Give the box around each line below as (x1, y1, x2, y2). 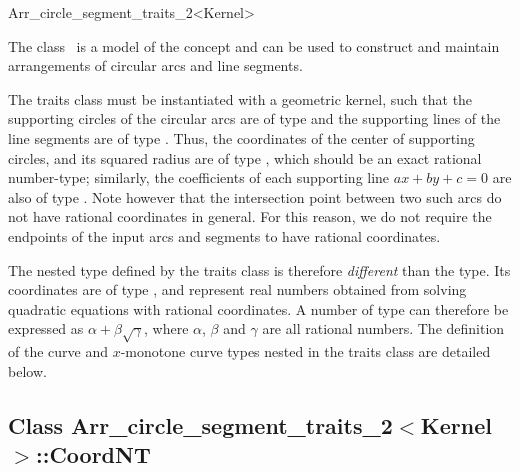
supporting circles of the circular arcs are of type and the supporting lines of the (8, 108, 501, 129)
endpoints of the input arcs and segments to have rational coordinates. (8, 225, 441, 246)
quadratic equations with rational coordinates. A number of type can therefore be (8, 298, 509, 319)
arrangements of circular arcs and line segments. (8, 55, 303, 76)
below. (8, 360, 47, 381)
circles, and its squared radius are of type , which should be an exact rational (8, 147, 482, 168)
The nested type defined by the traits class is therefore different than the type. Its (8, 259, 511, 280)
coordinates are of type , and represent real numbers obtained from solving (8, 279, 467, 300)
